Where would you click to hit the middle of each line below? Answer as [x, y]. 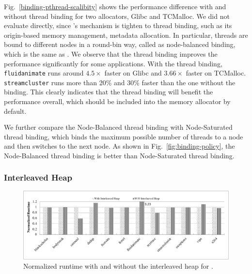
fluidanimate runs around [44, 73]
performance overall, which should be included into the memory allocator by [117, 101]
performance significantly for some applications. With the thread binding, [113, 63]
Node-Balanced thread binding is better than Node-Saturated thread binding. [119, 156]
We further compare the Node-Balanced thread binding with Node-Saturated [118, 127]
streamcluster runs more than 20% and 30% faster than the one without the [120, 82]
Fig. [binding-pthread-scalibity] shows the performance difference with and [115, 6]
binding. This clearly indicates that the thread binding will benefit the [109, 92]
